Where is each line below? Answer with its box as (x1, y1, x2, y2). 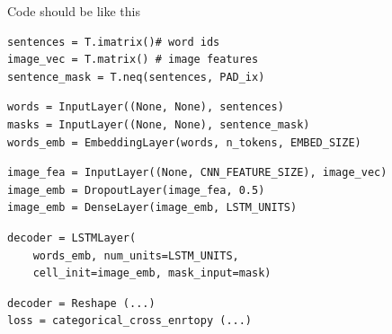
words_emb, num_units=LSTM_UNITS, (32, 249, 239, 262)
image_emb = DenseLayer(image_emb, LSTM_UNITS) (7, 201, 298, 215)
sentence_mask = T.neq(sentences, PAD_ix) (7, 70, 265, 83)
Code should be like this (7, 2, 140, 20)
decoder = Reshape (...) (7, 296, 156, 310)
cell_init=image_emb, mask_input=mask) (32, 267, 272, 280)
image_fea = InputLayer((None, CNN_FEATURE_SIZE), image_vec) (7, 166, 388, 180)
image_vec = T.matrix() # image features (7, 53, 259, 66)
